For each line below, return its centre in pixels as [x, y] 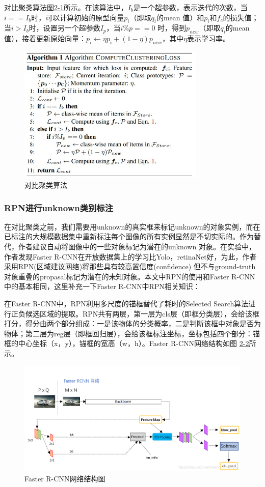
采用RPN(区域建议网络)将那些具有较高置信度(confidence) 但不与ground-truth [130, 266]
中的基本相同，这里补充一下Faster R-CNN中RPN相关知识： [102, 286]
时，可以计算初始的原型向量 [78, 17]
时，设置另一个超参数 [64, 28]
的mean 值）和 [180, 17]
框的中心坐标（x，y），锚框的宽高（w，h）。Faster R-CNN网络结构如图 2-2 [127, 343]
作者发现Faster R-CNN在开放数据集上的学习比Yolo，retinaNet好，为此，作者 [130, 256]
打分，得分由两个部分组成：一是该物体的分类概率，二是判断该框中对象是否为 [132, 323]
